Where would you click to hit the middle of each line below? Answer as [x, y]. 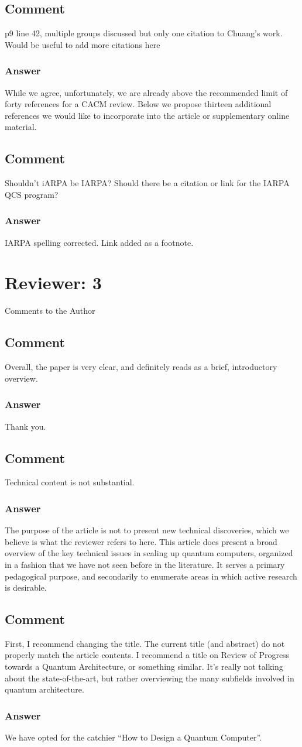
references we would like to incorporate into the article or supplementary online [147, 115]
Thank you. [25, 426]
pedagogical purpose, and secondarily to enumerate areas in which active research [151, 576]
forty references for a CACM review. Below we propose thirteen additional [138, 104]
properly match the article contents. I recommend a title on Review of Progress [147, 655]
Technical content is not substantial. [70, 482]
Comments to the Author [50, 311]
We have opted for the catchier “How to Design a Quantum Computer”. [133, 737]
